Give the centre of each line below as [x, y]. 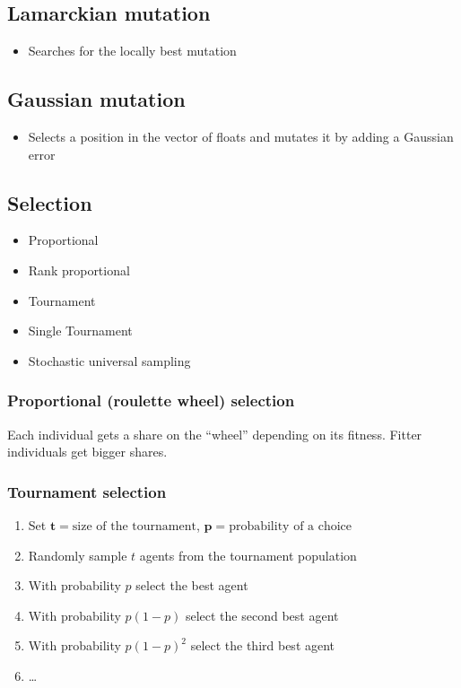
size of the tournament [134, 526]
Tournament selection [87, 491]
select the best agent [192, 585]
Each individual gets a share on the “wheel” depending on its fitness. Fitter [215, 434]
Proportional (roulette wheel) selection [151, 401]
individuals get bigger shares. [87, 452]
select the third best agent [263, 645]
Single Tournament [80, 331]
